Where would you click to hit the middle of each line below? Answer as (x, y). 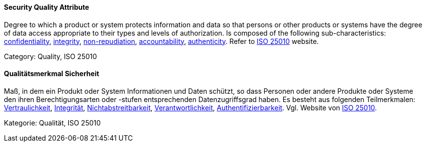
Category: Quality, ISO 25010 (51, 56)
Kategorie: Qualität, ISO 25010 (53, 123)
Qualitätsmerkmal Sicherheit (52, 74)
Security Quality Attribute (47, 7)
